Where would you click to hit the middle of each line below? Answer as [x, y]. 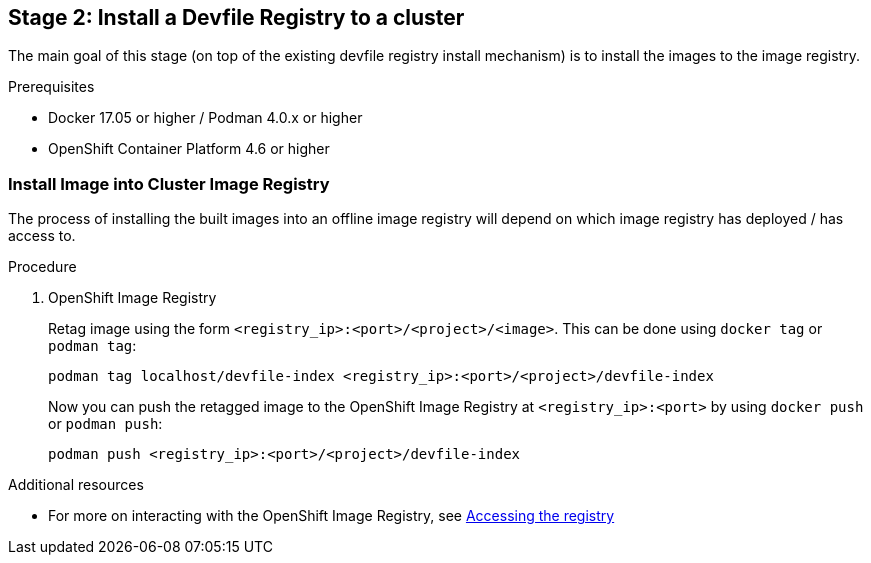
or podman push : [105, 424]
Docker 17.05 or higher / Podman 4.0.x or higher [205, 118]
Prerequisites [51, 87]
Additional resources [76, 485]
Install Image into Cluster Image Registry [169, 183]
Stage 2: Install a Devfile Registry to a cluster [236, 17]
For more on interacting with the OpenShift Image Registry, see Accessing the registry [331, 516]
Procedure [42, 267]
